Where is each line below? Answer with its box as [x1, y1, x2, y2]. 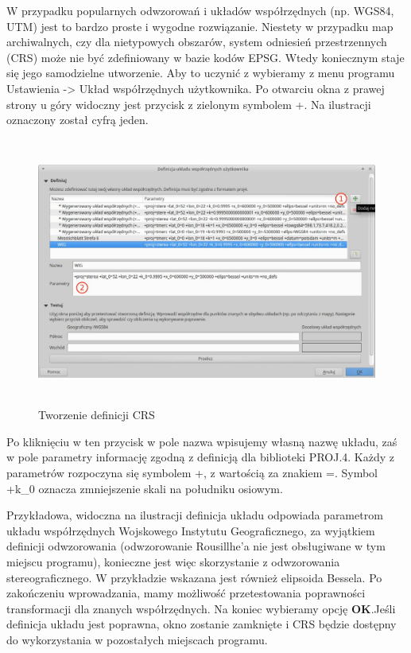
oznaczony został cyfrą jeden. [6, 111, 149, 128]
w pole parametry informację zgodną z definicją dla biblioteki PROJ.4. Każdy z [6, 449, 395, 465]
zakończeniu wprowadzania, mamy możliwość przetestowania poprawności [6, 585, 366, 601]
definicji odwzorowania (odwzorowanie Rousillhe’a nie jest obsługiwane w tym [6, 538, 386, 554]
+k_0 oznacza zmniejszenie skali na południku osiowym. [6, 480, 283, 496]
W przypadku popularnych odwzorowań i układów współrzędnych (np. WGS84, [6, 2, 394, 18]
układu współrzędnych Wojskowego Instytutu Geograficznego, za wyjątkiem [6, 522, 375, 538]
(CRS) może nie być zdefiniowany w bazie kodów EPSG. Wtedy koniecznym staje [6, 49, 405, 65]
